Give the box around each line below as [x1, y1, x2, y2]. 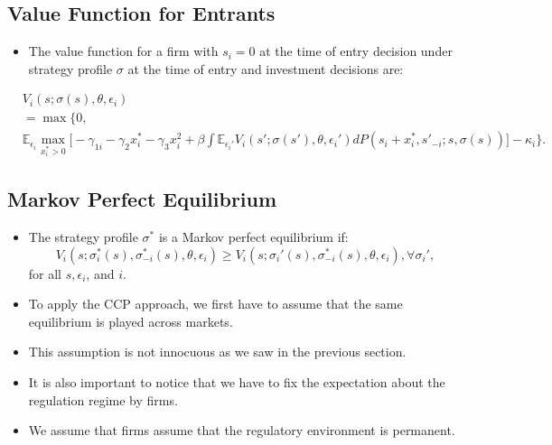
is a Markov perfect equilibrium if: [158, 227, 349, 246]
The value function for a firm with [28, 42, 219, 60]
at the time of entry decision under [259, 42, 453, 60]
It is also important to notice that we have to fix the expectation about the [28, 373, 445, 392]
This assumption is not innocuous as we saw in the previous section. [28, 342, 407, 361]
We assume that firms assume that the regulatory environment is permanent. [28, 421, 455, 440]
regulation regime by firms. [28, 390, 178, 409]
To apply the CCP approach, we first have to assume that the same [28, 294, 403, 313]
